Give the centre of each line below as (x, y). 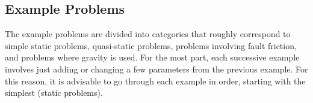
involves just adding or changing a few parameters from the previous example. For (156, 69)
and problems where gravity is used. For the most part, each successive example (152, 57)
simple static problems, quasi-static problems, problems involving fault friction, (151, 45)
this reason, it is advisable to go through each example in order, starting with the (155, 81)
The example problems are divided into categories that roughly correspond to (148, 34)
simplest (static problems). (54, 93)
